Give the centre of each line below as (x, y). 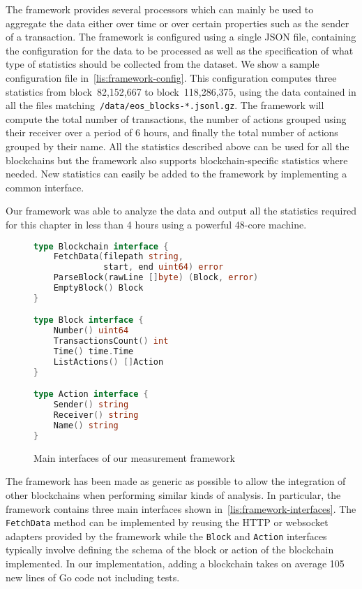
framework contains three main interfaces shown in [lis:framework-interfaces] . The (181, 508)
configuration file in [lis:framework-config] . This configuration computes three (171, 77)
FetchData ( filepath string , (118, 257)
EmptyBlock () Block (98, 288)
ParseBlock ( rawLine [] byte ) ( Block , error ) (156, 278)
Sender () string (91, 405)
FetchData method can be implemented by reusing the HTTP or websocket (167, 522)
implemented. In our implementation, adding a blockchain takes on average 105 (175, 563)
